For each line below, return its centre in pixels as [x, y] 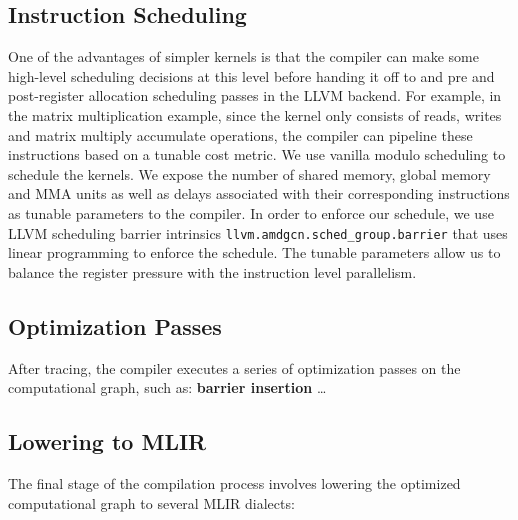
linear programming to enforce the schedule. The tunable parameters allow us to [254, 252]
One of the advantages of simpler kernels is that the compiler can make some [243, 56]
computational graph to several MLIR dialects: [151, 502]
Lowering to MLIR [107, 441]
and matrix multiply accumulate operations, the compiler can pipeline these [240, 134]
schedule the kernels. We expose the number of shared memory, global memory [249, 173]
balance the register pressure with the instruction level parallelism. [212, 271]
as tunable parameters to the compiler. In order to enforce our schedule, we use [251, 212]
